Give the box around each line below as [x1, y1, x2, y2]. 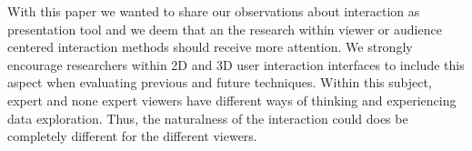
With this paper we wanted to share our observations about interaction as [7, 2, 420, 20]
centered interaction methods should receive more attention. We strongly [7, 37, 413, 56]
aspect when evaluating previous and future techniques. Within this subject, [7, 73, 432, 92]
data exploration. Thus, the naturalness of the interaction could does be [7, 108, 408, 127]
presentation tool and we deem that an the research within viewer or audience [7, 19, 442, 38]
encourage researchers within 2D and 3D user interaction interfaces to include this [7, 55, 465, 74]
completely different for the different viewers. [7, 126, 257, 146]
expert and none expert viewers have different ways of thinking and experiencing [7, 90, 457, 109]
